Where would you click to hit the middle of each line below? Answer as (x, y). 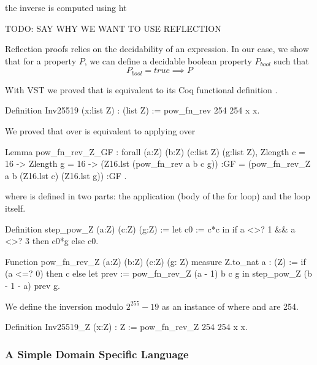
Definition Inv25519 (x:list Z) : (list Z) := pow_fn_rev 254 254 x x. (132, 110)
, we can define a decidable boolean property (168, 60)
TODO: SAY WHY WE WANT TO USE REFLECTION (113, 28)
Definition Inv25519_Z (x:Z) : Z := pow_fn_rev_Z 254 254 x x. (126, 327)
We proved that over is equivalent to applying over (100, 131)
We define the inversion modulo (64, 306)
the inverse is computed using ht (66, 7)
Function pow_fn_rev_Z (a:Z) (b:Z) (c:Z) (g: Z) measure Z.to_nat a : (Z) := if (155, 261)
